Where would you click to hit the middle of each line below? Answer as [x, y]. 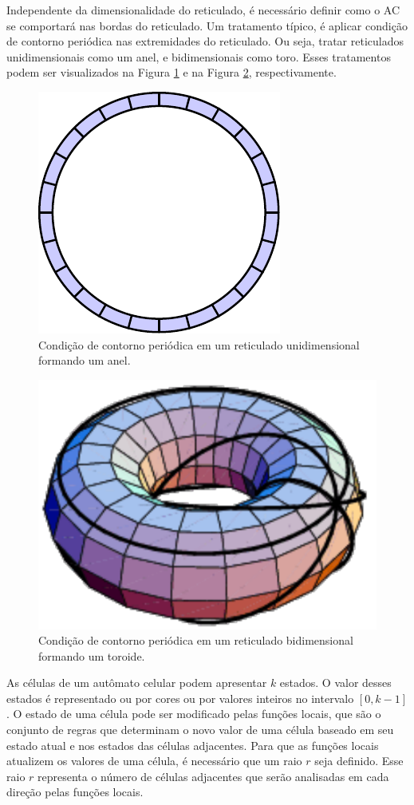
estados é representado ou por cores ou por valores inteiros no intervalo [180, 698]
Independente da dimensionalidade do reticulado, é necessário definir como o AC [203, 10]
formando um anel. [85, 360]
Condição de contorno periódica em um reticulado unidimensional [199, 344]
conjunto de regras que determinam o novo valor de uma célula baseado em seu [200, 730]
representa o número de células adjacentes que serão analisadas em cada [213, 776]
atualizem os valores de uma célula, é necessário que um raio [154, 761]
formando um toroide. [92, 655]
